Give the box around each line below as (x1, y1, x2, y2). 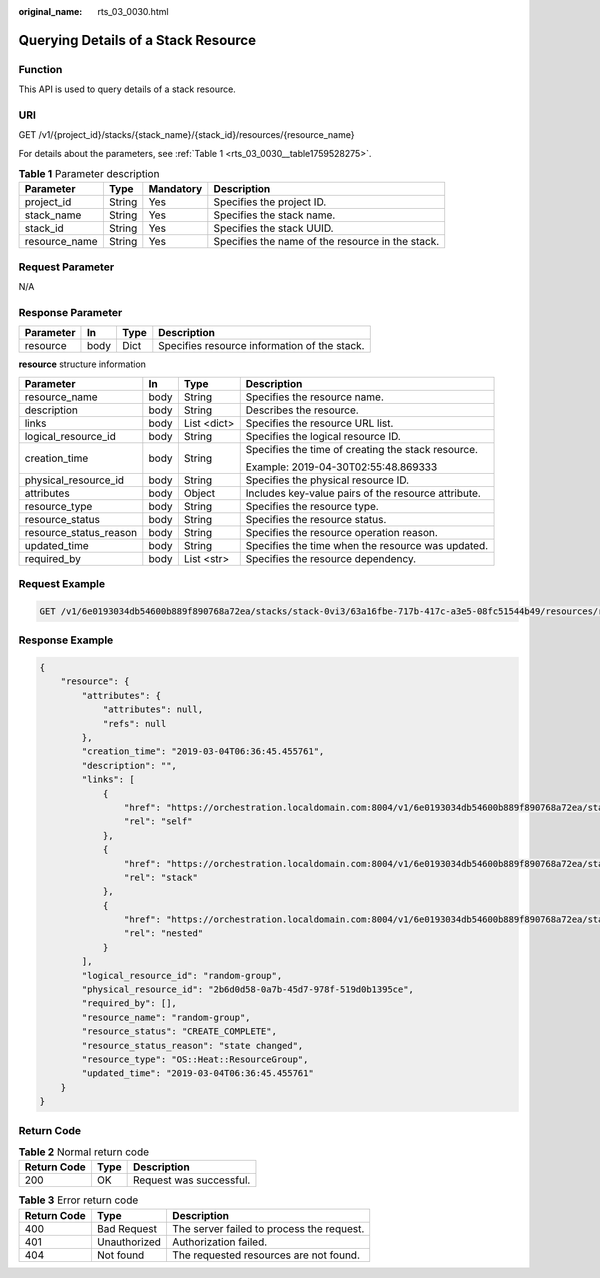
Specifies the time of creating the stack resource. (245, 442, 479, 456)
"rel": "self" (123, 816, 194, 827)
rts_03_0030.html (97, 6, 169, 17)
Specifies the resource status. (245, 512, 387, 526)
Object (183, 486, 216, 500)
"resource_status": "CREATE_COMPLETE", (81, 1026, 277, 1037)
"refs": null (102, 718, 167, 729)
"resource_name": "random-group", (81, 1011, 251, 1023)
